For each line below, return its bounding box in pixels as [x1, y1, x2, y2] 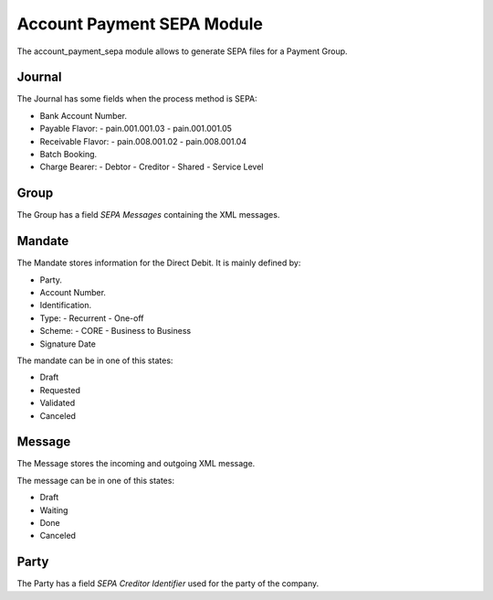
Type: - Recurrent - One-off [39, 312, 144, 324]
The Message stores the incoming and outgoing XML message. [16, 458, 256, 469]
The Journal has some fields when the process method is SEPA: [16, 93, 257, 104]
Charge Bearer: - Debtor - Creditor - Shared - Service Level [39, 161, 264, 173]
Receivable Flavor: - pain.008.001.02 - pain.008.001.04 [39, 135, 246, 146]
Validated [39, 398, 76, 409]
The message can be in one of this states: [16, 475, 175, 486]
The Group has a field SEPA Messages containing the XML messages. [16, 209, 280, 220]
